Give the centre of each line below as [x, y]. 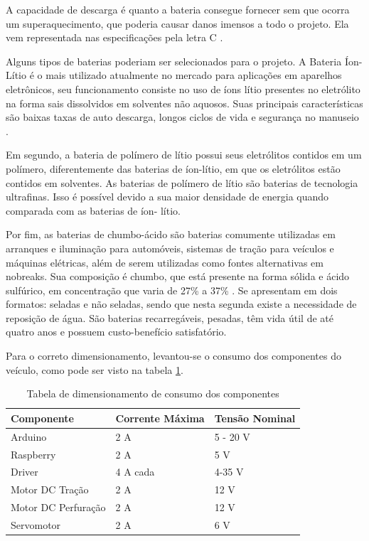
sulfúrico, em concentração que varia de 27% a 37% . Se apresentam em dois [172, 290]
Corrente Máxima [160, 418]
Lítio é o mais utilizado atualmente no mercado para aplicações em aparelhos [174, 75]
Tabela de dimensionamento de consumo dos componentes [153, 393]
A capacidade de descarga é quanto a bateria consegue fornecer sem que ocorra [178, 9]
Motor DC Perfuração [58, 507]
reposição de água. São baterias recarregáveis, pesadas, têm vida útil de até [170, 317]
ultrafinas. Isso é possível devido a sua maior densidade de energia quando [167, 197]
